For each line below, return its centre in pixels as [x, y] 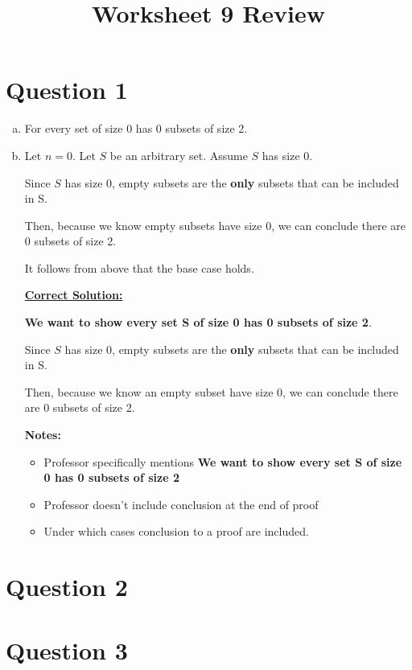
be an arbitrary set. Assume [179, 155]
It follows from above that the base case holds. [139, 267]
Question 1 [67, 90]
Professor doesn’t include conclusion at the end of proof [181, 504]
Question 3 [67, 649]
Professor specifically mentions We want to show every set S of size [223, 461]
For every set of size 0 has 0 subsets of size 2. [136, 128]
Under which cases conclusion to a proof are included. [176, 531]
